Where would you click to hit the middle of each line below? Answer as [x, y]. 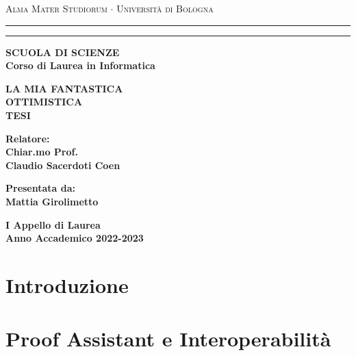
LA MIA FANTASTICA [64, 88]
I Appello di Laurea [53, 224]
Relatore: [28, 138]
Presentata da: [41, 188]
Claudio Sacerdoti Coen [63, 165]
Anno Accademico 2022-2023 [75, 238]
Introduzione [67, 284]
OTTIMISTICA [44, 102]
